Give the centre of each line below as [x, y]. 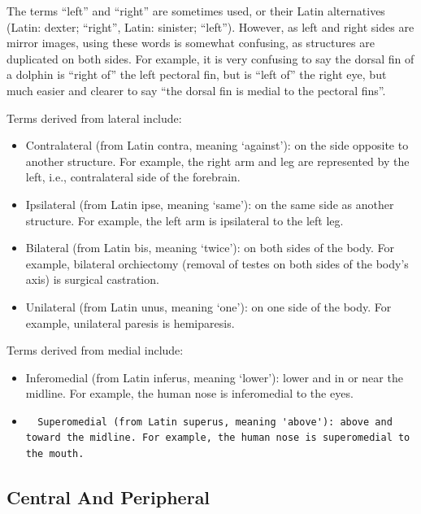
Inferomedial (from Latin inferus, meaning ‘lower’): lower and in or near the [214, 377]
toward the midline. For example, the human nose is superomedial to [218, 438]
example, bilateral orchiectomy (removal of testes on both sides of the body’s [217, 263]
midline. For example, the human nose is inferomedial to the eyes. [189, 393]
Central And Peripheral [109, 497]
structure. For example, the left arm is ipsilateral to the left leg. [184, 220]
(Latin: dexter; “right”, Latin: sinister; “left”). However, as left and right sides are [210, 26]
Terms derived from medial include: [95, 350]
